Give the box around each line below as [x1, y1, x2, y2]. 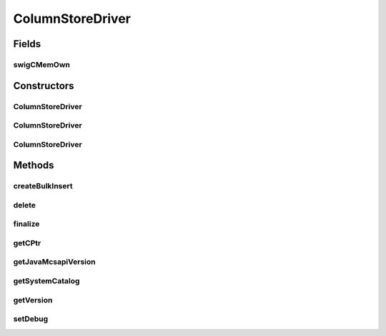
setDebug [13, 314, 49, 324]
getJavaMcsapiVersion [13, 257, 96, 267]
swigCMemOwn [13, 59, 71, 69]
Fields [13, 38, 41, 50]
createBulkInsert [13, 181, 73, 191]
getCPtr [13, 238, 41, 248]
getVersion [13, 295, 53, 305]
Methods [13, 159, 54, 171]
